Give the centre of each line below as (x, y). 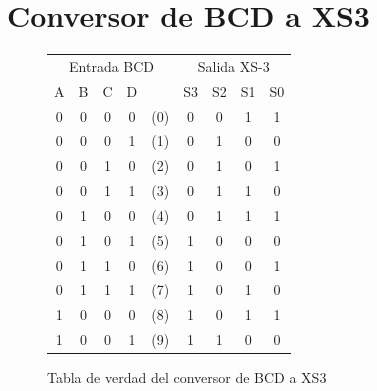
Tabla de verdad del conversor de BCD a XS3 (187, 377)
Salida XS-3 (233, 65)
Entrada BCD (112, 65)
